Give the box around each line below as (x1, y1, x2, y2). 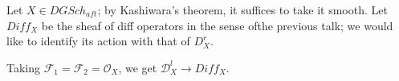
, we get (118, 59, 157, 75)
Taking (6, 59, 41, 75)
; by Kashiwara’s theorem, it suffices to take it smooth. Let (97, 2, 388, 17)
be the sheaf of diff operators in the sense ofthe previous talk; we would (41, 17, 393, 33)
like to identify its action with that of (6, 33, 190, 49)
